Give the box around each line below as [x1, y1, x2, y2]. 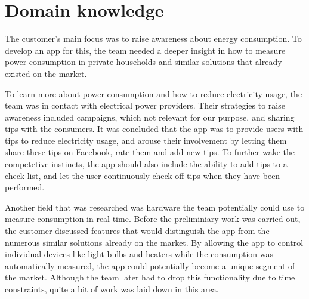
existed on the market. [5, 67, 87, 79]
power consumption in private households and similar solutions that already [5, 56, 282, 68]
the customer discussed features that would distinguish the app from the [5, 224, 270, 237]
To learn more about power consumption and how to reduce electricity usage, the [5, 87, 302, 100]
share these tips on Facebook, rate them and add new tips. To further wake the [5, 146, 295, 158]
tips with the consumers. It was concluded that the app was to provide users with [5, 122, 304, 135]
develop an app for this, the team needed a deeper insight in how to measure [5, 44, 286, 56]
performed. [5, 181, 45, 193]
